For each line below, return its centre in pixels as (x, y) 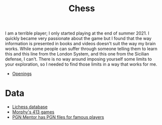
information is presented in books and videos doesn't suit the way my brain (80, 44)
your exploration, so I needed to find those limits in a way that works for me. (81, 64)
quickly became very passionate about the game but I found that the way (78, 38)
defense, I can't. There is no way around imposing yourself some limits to (79, 59)
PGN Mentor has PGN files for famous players (58, 117)
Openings (22, 74)
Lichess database (30, 107)
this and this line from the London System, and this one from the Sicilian (77, 54)
